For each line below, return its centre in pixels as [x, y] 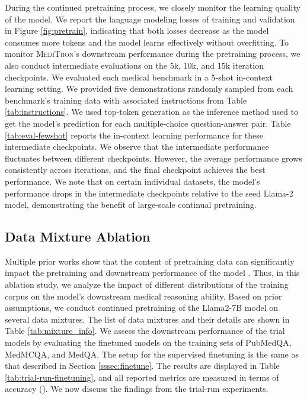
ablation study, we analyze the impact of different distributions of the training [147, 284]
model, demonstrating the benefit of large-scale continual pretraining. [131, 205]
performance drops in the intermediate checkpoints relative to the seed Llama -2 [149, 193]
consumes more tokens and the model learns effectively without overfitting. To [147, 42]
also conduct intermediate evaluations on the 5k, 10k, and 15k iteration [134, 65]
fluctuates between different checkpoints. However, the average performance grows [153, 158]
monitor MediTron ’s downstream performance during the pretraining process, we [153, 54]
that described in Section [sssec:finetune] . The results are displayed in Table [142, 366]
